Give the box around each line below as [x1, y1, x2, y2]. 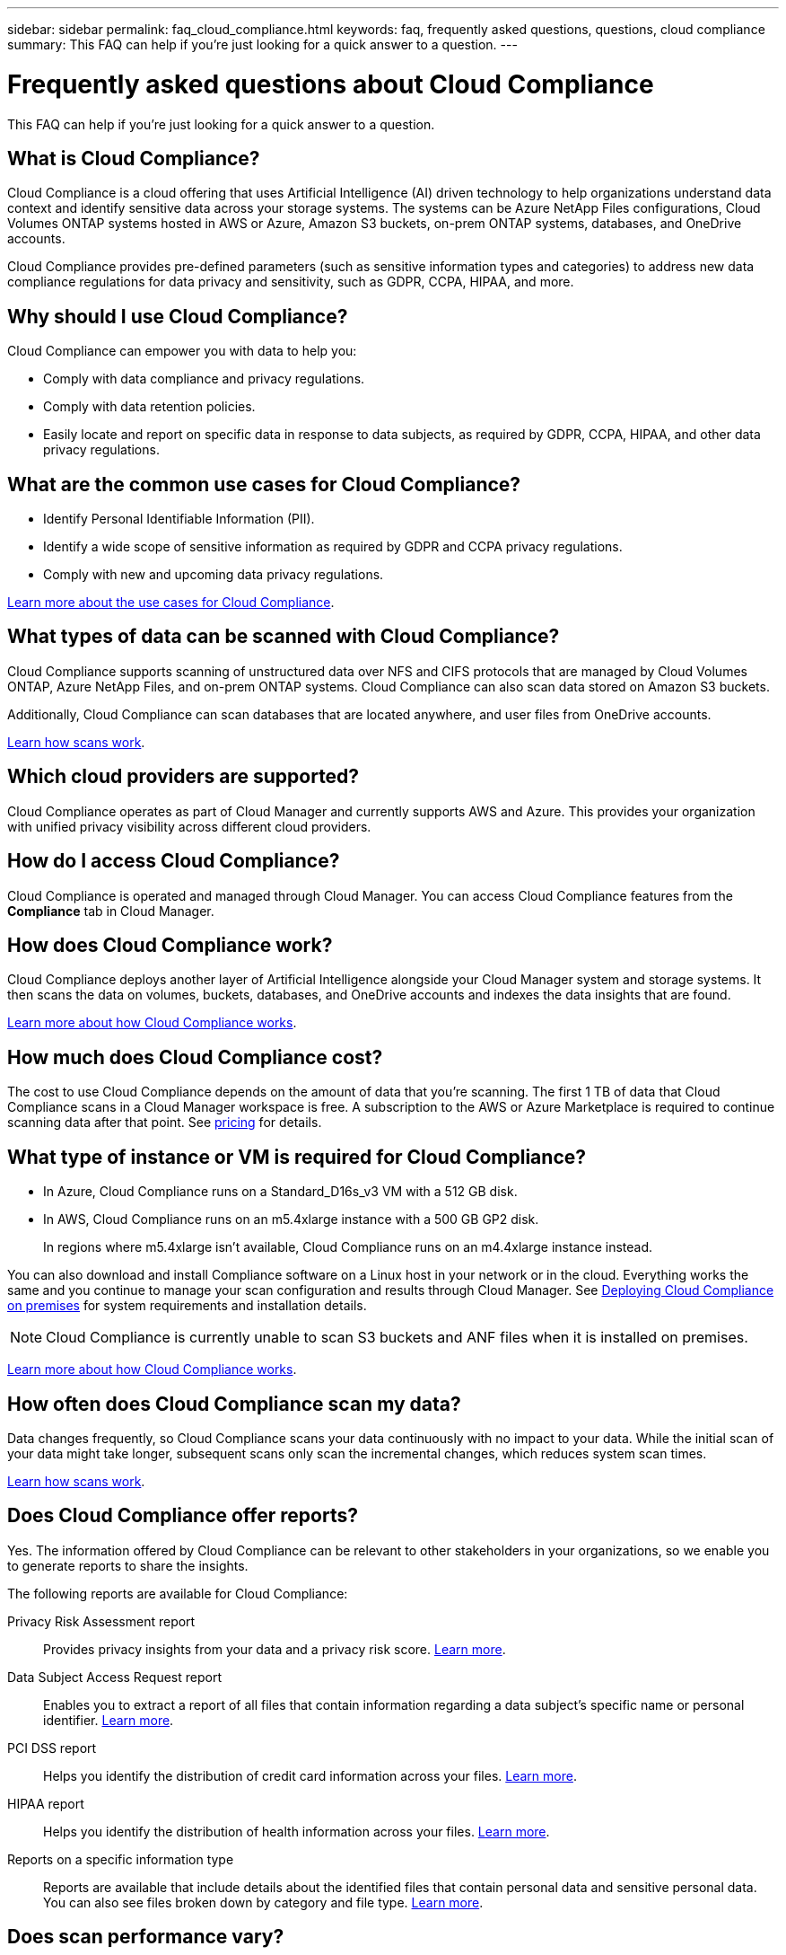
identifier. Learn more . [43, 1712, 174, 1728]
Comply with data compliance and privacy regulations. [43, 371, 365, 387]
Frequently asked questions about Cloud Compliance [7, 68, 654, 100]
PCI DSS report [7, 1739, 97, 1756]
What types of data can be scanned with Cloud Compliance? [7, 625, 560, 648]
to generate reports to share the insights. [7, 1557, 249, 1573]
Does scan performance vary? [7, 1925, 284, 1949]
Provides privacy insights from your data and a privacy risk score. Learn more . [43, 1641, 506, 1657]
